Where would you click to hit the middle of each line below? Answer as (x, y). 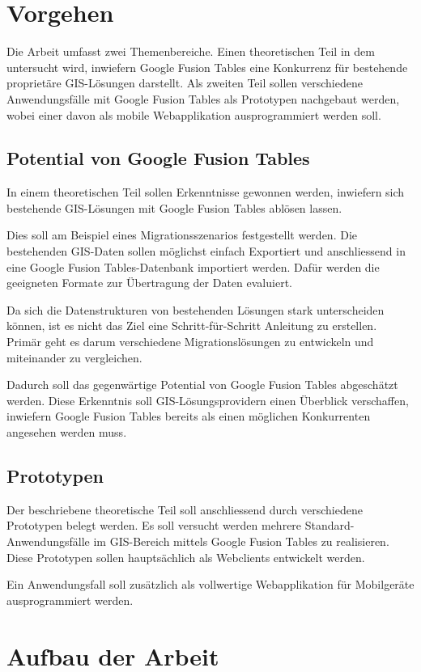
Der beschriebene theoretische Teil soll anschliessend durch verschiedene (185, 509)
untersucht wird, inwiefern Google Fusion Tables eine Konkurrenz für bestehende (207, 67)
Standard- (330, 525)
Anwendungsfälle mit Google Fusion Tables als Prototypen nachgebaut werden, (203, 98)
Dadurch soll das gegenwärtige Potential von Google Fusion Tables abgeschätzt (202, 385)
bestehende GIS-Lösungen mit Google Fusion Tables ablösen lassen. (174, 207)
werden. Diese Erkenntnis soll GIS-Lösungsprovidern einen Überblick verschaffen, (208, 400)
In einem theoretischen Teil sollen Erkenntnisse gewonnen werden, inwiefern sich (206, 192)
